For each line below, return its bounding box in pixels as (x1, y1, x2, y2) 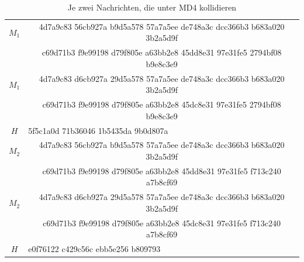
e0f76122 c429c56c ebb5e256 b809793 (28, 243, 161, 255)
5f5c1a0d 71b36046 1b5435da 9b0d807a (28, 124, 168, 136)
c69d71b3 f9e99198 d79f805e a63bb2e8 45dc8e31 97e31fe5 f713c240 (43, 216, 281, 229)
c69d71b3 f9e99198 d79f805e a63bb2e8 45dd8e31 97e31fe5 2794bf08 (42, 46, 282, 58)
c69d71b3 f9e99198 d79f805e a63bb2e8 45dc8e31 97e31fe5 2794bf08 (42, 98, 281, 111)
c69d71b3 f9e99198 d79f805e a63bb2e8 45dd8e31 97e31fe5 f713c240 (42, 164, 281, 177)
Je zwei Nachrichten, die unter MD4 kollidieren (67, 1, 237, 13)
